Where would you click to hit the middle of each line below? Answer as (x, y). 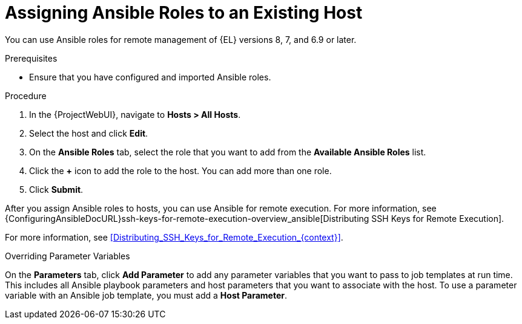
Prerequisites (31, 58)
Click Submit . (56, 189)
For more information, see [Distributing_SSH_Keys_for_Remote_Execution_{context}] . (174, 237)
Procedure (26, 96)
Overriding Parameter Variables (68, 256)
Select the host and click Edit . (89, 133)
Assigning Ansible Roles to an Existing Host (184, 13)
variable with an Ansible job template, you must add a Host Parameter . (146, 295)
